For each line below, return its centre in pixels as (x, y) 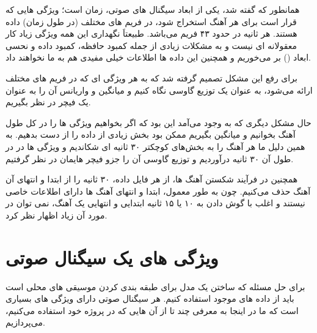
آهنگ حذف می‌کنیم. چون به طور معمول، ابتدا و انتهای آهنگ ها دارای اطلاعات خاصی (158, 191)
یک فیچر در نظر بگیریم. (48, 102)
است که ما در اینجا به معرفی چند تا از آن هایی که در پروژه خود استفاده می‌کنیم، (152, 310)
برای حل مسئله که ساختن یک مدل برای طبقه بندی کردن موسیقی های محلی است (155, 286)
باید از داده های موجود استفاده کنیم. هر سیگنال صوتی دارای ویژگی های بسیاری (150, 298)
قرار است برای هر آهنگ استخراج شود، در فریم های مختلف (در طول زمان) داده (151, 21)
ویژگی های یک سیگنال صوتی (112, 257)
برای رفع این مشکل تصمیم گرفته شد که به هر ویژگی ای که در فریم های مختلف (151, 77)
